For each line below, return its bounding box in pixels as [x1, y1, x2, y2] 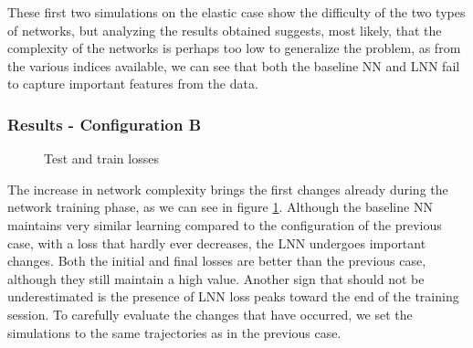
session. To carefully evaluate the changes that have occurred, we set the [7, 304, 413, 323]
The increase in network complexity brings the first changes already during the [7, 179, 448, 198]
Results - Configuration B [7, 112, 202, 135]
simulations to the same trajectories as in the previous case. [7, 322, 342, 342]
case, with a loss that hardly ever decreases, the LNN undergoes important [7, 233, 426, 252]
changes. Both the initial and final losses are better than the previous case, [7, 251, 426, 270]
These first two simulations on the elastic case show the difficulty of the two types [7, 3, 466, 21]
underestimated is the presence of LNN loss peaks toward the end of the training [7, 287, 459, 306]
